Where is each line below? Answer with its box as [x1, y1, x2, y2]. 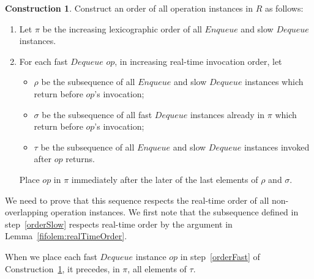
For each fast [19, 54, 68, 67]
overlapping [5, 206, 48, 218]
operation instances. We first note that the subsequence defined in [51, 206, 299, 218]
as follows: [264, 2, 304, 14]
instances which [245, 75, 304, 88]
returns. [65, 152, 95, 165]
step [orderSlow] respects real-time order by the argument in [5, 217, 233, 230]
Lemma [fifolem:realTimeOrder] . [5, 229, 127, 242]
